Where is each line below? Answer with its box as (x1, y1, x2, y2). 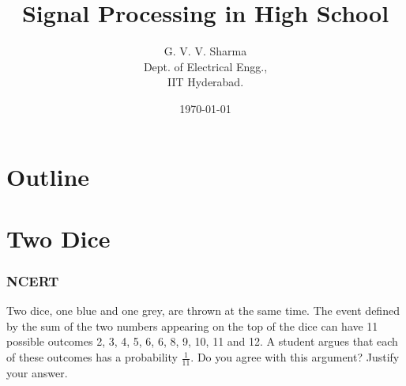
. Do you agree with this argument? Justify (190, 349, 400, 365)
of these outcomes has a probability (6, 349, 178, 365)
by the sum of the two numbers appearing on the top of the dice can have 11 (6, 317, 378, 334)
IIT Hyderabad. (167, 74, 244, 90)
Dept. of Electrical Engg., (143, 58, 268, 74)
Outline (6, 160, 90, 192)
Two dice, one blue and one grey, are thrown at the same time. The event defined (6, 302, 400, 319)
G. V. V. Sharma (164, 43, 247, 59)
